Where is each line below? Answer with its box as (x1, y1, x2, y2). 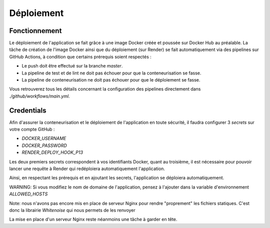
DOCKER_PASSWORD (21, 142, 67, 148)
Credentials (9, 106, 46, 114)
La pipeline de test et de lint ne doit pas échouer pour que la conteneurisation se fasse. (21, 70, 201, 76)
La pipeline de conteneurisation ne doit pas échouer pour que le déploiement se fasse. (21, 77, 200, 83)
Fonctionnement (9, 26, 62, 35)
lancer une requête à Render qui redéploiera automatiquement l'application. (9, 165, 165, 172)
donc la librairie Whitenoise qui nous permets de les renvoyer (9, 207, 136, 213)
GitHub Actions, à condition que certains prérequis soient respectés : (9, 53, 152, 59)
